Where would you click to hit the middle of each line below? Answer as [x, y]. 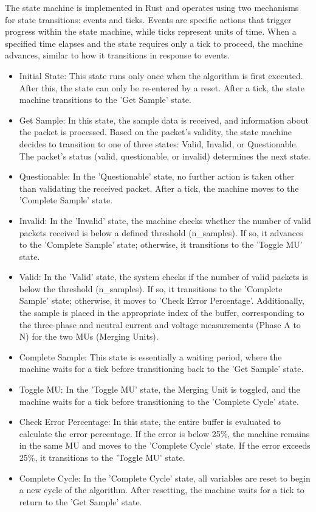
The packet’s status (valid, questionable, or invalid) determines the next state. [165, 156]
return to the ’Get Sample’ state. [81, 501]
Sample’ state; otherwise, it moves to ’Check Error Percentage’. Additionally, [162, 300]
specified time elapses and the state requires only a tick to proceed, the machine [154, 43]
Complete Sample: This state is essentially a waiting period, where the [150, 356]
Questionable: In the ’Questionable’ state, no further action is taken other [157, 176]
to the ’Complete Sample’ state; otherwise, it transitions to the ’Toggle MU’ [161, 244]
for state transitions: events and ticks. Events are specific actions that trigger [148, 19]
